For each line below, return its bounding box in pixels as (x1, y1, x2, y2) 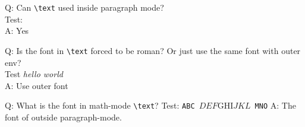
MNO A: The (254, 99, 296, 112)
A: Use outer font (5, 79, 68, 91)
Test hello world (5, 68, 63, 80)
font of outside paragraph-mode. (5, 110, 122, 123)
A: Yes (5, 24, 29, 37)
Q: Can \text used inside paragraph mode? (5, 1, 164, 13)
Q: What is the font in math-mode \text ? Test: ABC (5, 99, 195, 112)
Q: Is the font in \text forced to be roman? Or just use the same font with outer (5, 44, 301, 56)
